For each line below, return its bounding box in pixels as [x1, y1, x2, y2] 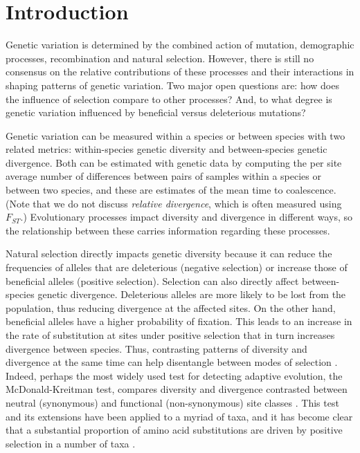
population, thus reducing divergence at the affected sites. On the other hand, [6, 300, 336, 315]
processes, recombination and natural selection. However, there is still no [6, 50, 314, 65]
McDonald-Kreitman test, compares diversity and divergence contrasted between [6, 382, 348, 396]
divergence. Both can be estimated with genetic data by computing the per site [6, 155, 342, 169]
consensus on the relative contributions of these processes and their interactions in [6, 64, 354, 79]
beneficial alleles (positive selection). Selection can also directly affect [6, 273, 299, 288]
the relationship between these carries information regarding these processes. [6, 223, 330, 237]
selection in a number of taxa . [6, 436, 136, 450]
